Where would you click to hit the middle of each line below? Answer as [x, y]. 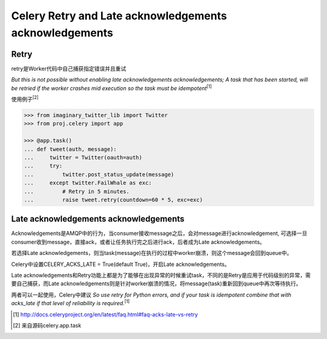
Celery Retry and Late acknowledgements [119, 16]
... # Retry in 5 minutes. [77, 191]
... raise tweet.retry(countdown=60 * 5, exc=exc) [113, 200]
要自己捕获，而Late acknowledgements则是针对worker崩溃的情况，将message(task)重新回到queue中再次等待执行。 [157, 283]
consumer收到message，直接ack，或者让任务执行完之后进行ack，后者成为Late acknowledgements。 [138, 242]
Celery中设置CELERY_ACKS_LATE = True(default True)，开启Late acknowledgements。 [121, 264]
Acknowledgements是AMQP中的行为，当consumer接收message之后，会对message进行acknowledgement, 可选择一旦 [159, 233]
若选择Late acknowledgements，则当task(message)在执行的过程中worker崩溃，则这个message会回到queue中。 [152, 253]
